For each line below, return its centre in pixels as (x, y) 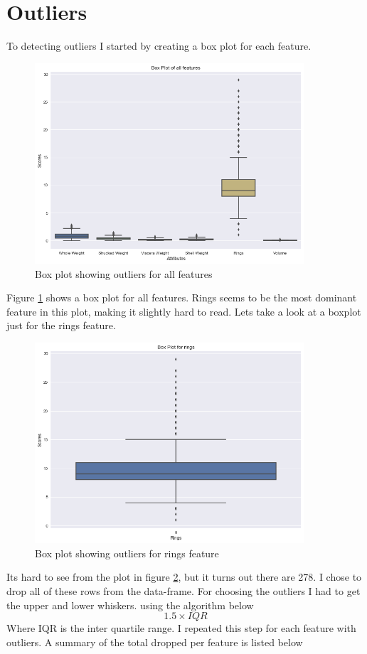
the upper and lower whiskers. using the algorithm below (130, 605)
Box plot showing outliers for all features (124, 273)
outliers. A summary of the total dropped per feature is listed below (155, 642)
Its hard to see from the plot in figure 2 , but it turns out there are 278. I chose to (184, 577)
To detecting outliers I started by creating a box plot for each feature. (159, 46)
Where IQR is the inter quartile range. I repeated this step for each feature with (181, 628)
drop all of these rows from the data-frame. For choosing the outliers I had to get (183, 591)
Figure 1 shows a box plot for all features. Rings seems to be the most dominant (182, 297)
